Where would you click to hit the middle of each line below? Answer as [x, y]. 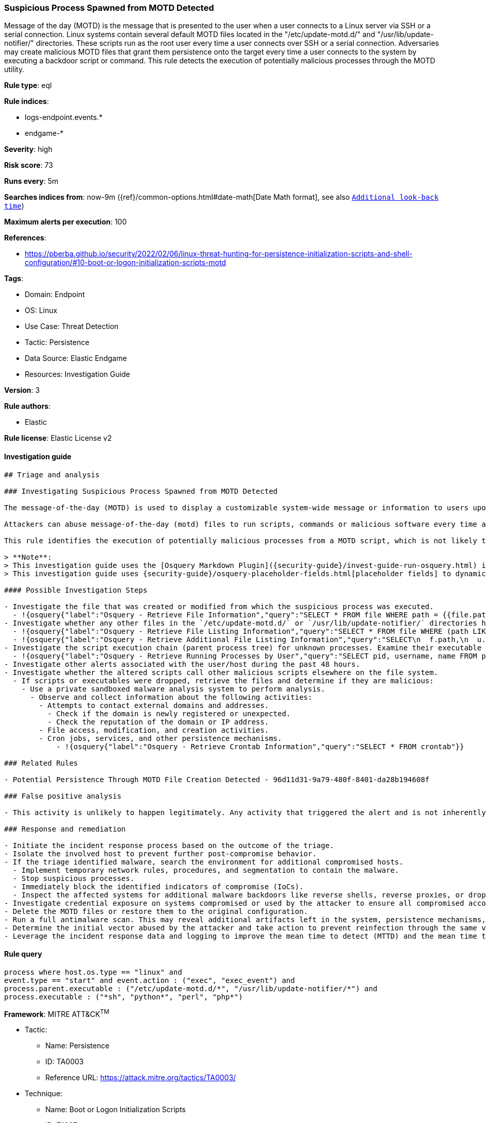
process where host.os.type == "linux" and [93, 972]
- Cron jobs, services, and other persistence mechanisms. [160, 738]
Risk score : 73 [29, 165]
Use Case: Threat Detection [72, 326]
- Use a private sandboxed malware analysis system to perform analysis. [173, 689]
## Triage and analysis [52, 474]
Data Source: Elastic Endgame [76, 358]
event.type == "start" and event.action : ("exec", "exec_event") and [150, 980]
